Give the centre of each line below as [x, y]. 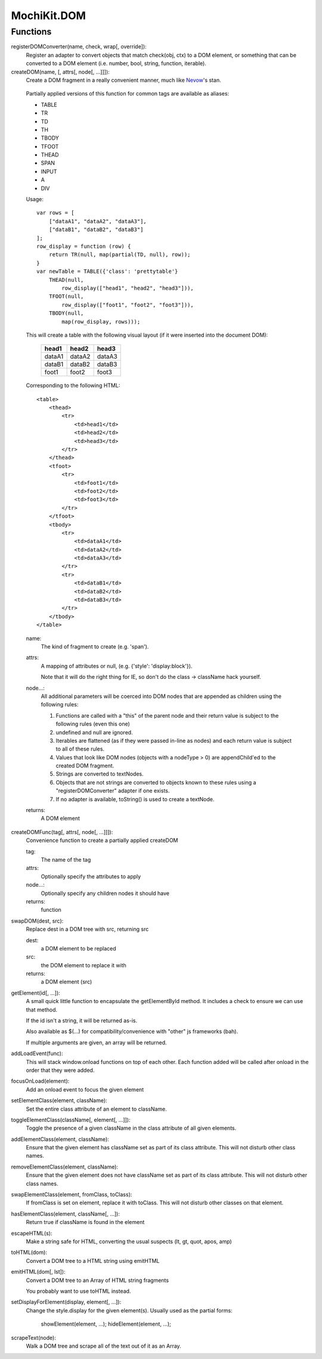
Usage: [35, 199]
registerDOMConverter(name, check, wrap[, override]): [79, 47]
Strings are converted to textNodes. [100, 774]
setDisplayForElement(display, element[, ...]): [66, 1302]
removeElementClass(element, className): [65, 1167]
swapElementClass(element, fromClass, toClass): [72, 1195]
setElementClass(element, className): [59, 1100]
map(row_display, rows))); [101, 322]
